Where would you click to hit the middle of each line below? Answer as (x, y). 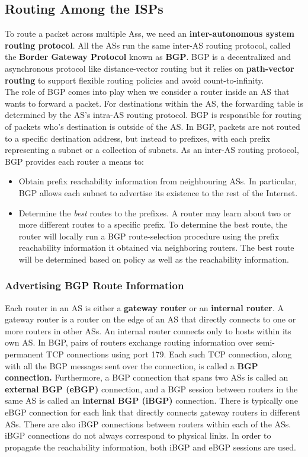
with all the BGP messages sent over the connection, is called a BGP (131, 365)
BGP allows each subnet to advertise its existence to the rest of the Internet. (158, 192)
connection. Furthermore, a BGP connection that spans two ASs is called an (147, 377)
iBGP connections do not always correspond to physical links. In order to (138, 435)
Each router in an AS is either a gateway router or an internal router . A (144, 307)
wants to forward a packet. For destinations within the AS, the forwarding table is (154, 103)
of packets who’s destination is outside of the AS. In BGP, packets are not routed (153, 126)
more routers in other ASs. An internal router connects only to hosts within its (148, 330)
